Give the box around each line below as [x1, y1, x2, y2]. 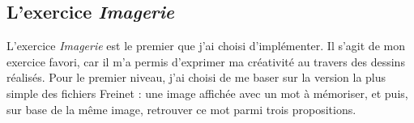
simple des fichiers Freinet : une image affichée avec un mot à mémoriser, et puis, [6, 84, 408, 101]
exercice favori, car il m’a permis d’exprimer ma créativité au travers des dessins [6, 53, 405, 70]
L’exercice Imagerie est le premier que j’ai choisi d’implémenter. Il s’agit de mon [6, 37, 405, 54]
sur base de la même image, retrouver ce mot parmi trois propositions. [6, 100, 356, 117]
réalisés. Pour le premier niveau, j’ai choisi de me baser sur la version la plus [6, 69, 386, 86]
